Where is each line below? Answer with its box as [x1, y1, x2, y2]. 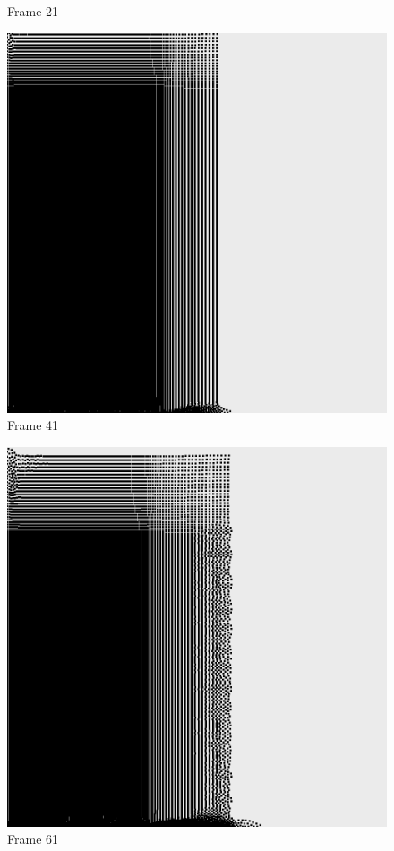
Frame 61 [7, 830, 59, 848]
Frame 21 [7, 2, 59, 20]
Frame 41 [7, 416, 59, 434]
